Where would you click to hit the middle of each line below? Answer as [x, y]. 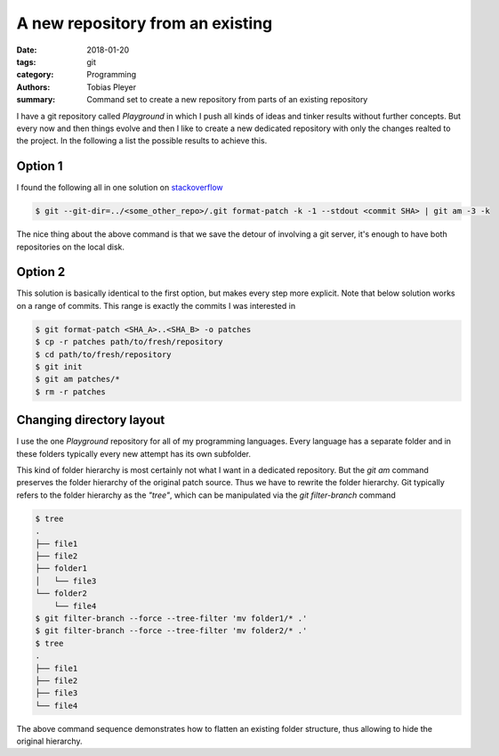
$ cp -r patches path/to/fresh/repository [129, 342]
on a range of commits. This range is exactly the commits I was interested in [156, 305]
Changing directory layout [91, 420]
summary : [36, 100]
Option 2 [41, 272]
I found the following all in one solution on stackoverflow [120, 188]
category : [35, 75]
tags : [26, 61]
